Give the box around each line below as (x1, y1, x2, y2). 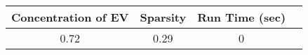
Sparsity (140, 9, 187, 25)
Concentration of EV (11, 9, 129, 25)
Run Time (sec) (197, 9, 286, 25)
